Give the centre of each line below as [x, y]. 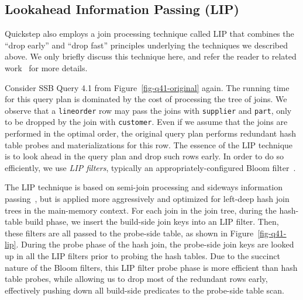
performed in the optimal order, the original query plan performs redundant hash [150, 133]
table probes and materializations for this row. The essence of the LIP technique [149, 144]
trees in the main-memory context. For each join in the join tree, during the [141, 210]
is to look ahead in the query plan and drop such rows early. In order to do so [144, 156]
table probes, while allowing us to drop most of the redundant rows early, [136, 279]
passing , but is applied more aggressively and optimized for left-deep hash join [147, 199]
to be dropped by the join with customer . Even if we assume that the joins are [146, 122]
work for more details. [46, 67]
